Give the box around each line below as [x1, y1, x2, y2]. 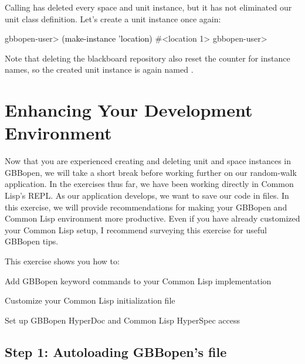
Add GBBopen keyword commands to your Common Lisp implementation [5, 274, 272, 287]
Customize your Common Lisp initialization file [5, 294, 175, 307]
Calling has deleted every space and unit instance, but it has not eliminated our [5, 1, 292, 13]
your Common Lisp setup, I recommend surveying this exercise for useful [5, 223, 267, 236]
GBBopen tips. [5, 235, 59, 247]
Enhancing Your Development [5, 98, 253, 122]
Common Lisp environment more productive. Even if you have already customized [5, 212, 300, 224]
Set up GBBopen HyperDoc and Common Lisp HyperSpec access [5, 314, 240, 326]
